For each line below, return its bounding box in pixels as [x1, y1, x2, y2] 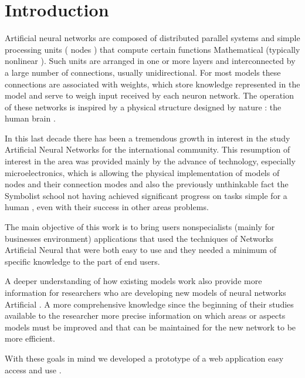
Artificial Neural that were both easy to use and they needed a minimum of [5, 244, 277, 256]
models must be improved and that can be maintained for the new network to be [5, 320, 296, 333]
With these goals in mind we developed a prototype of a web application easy [5, 352, 284, 364]
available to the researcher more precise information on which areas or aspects [5, 309, 286, 322]
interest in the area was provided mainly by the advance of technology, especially [5, 155, 296, 167]
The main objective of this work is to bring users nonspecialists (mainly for [5, 221, 275, 233]
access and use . [5, 363, 62, 376]
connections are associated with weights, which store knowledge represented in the [5, 77, 300, 90]
